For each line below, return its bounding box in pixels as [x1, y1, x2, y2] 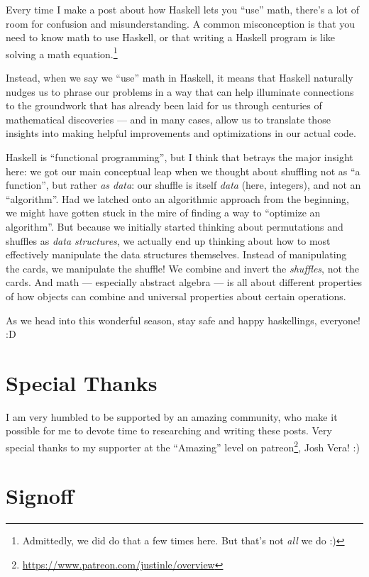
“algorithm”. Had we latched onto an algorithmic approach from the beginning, [6, 191, 349, 206]
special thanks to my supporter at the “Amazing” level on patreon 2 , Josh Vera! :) [6, 438, 360, 454]
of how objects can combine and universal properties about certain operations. [6, 288, 346, 303]
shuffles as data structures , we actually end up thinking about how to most [6, 233, 331, 248]
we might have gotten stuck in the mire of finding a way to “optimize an [6, 205, 321, 220]
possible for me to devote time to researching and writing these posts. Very [6, 423, 332, 438]
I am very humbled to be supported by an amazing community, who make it [6, 409, 338, 424]
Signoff [6, 481, 74, 510]
